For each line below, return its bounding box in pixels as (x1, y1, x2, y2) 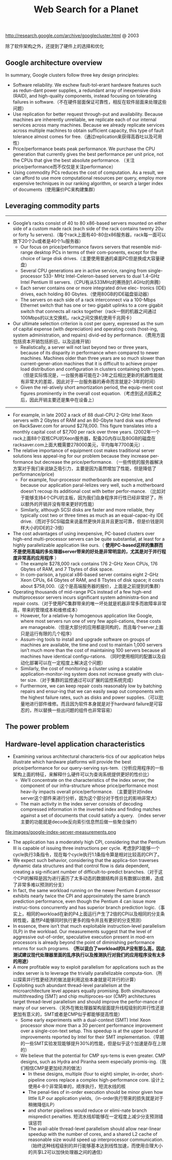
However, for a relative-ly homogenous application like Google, (20, 612, 154, 619)
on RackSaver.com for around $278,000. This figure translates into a (12, 422, 157, 429)
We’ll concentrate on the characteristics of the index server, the (20, 777, 155, 783)
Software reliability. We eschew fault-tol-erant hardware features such (12, 82, 161, 88)
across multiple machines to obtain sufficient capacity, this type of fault (12, 127, 164, 133)
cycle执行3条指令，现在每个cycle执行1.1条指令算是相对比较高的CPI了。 (12, 852, 162, 858)
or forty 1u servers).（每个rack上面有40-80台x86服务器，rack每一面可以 (12, 231, 166, 238)
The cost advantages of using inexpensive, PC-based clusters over (12, 530, 155, 537)
